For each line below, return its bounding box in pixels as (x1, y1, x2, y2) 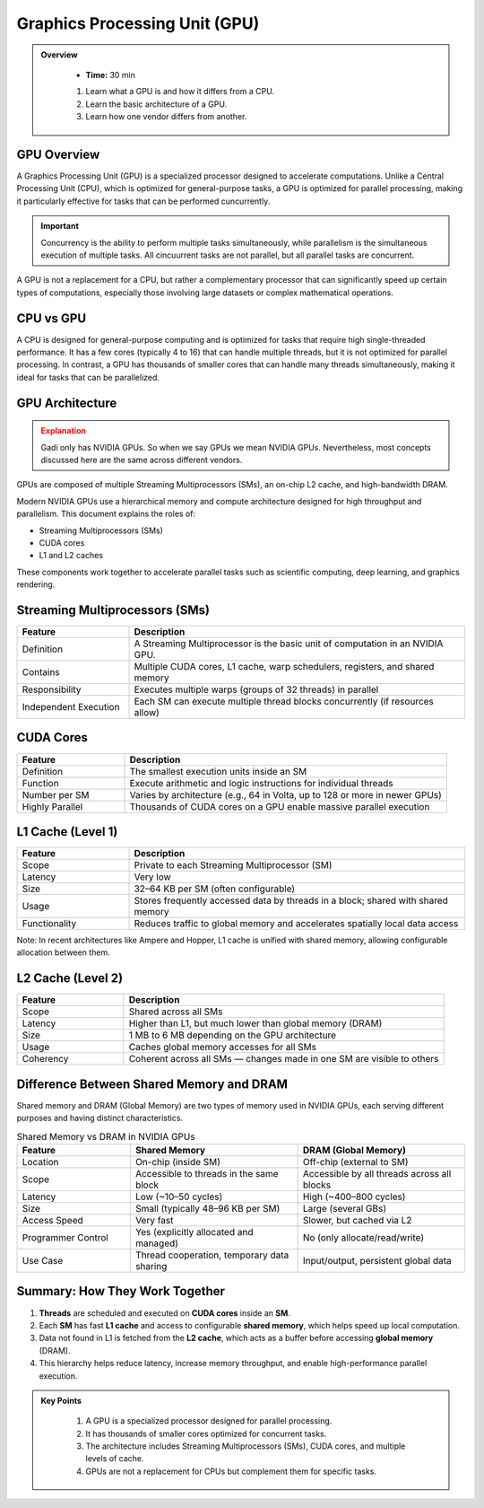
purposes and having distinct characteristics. (16, 1113, 184, 1124)
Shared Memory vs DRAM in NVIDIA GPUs (16, 1130, 196, 1143)
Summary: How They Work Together (16, 1284, 226, 1299)
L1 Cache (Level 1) (16, 824, 118, 839)
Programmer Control (22, 1232, 109, 1244)
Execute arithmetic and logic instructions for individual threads (129, 776, 393, 789)
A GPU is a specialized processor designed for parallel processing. (85, 1416, 333, 1426)
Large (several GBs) (302, 1203, 387, 1215)
